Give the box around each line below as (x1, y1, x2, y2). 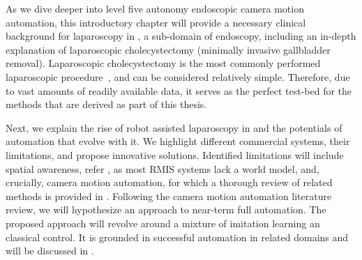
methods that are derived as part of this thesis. (6, 97, 207, 112)
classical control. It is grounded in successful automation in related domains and (6, 229, 349, 244)
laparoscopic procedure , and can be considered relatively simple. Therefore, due (6, 69, 350, 84)
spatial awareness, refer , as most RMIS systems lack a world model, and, (6, 161, 319, 176)
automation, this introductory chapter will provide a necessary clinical (6, 15, 306, 29)
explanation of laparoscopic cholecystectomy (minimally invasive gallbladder (6, 42, 331, 56)
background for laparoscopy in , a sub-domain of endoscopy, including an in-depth (6, 29, 356, 43)
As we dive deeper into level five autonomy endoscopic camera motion (6, 1, 304, 15)
